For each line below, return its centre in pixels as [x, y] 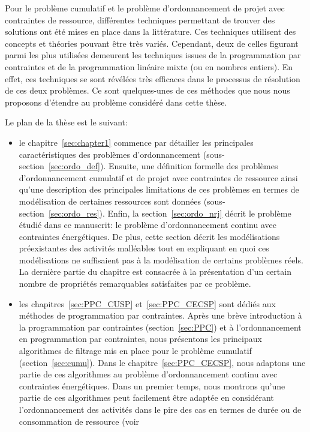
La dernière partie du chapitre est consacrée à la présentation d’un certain [155, 271]
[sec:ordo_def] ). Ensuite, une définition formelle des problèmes [163, 166]
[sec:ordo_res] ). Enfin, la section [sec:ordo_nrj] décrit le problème [170, 213]
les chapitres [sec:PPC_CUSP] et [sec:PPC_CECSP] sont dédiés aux [147, 303]
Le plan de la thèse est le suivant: [66, 122]
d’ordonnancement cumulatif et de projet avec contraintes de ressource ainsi [158, 177]
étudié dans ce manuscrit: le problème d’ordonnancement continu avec [148, 225]
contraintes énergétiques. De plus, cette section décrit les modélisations [149, 236]
